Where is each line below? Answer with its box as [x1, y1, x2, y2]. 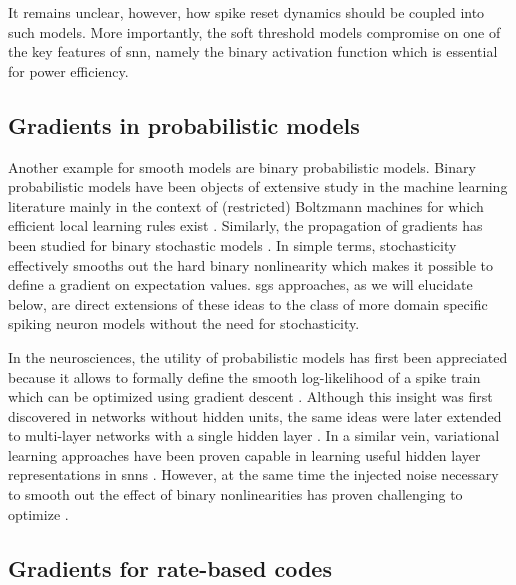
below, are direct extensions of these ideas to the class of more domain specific [8, 293, 488, 314]
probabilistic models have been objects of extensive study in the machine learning [8, 176, 508, 197]
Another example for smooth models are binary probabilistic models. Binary [8, 156, 476, 177]
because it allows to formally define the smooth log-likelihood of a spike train [8, 366, 481, 387]
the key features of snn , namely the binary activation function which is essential [8, 41, 498, 62]
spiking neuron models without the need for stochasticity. [8, 313, 360, 334]
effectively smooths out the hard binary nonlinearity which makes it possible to [8, 254, 494, 275]
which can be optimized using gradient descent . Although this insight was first [8, 386, 493, 407]
